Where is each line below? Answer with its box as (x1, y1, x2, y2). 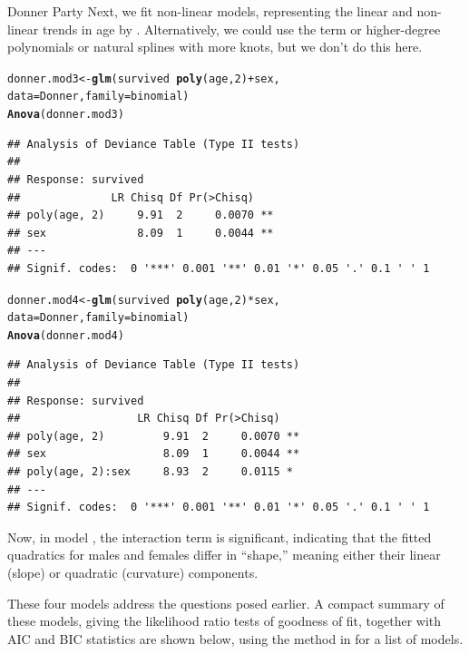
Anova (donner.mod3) (7, 108, 124, 122)
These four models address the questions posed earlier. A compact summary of (7, 593, 445, 612)
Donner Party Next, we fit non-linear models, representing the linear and (7, 2, 413, 20)
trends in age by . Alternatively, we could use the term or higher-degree (42, 19, 441, 38)
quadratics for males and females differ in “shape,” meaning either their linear (7, 545, 441, 564)
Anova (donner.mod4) (7, 328, 124, 342)
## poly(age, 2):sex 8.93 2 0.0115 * (7, 465, 293, 479)
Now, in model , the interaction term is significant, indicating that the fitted (7, 527, 432, 546)
